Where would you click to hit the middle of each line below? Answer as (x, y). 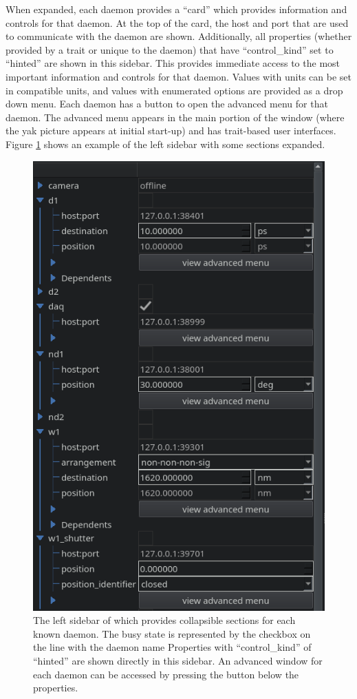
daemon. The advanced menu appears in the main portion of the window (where (175, 117)
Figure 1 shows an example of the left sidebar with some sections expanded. (165, 144)
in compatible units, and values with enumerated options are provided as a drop (174, 90)
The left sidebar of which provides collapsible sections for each (164, 620)
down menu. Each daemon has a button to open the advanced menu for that (167, 104)
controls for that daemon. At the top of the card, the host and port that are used (177, 22)
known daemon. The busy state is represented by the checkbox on (172, 633)
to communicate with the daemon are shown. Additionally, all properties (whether (179, 36)
